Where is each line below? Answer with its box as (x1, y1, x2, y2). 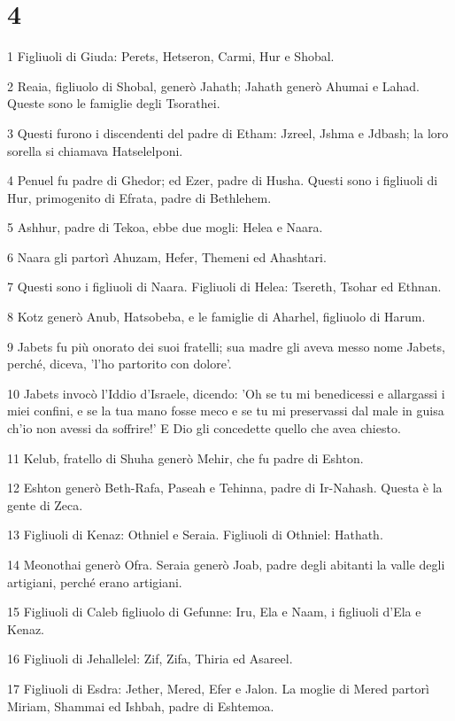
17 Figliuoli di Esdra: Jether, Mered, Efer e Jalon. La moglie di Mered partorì (7, 678, 429, 697)
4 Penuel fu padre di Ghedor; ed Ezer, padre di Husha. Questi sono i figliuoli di (7, 171, 438, 190)
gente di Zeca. (7, 495, 83, 514)
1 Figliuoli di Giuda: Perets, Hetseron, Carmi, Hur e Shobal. (7, 47, 335, 66)
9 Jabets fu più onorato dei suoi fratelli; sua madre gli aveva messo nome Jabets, (7, 337, 445, 355)
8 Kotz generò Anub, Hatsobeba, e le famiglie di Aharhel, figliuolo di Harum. (7, 307, 426, 326)
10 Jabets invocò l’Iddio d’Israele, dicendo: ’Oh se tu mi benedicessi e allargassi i (7, 384, 445, 402)
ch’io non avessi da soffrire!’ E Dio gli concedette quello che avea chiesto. (7, 419, 401, 438)
